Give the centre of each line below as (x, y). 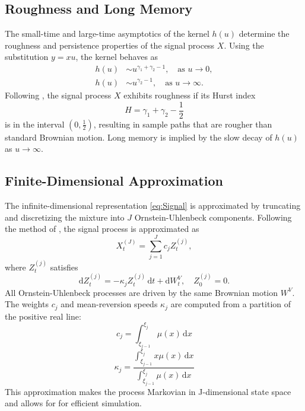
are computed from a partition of (231, 304)
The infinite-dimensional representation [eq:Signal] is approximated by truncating (153, 205)
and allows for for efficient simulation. (73, 403)
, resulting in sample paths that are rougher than (183, 124)
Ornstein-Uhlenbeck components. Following (213, 217)
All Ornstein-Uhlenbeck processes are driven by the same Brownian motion (142, 292)
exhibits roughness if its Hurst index (190, 95)
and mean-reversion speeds (109, 304)
